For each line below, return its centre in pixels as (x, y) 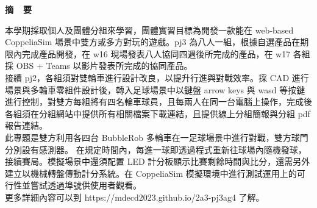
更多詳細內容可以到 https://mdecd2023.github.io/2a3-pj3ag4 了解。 (135, 197)
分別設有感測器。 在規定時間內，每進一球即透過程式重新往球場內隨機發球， (156, 149)
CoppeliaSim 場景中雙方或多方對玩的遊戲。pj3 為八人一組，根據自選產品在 (153, 42)
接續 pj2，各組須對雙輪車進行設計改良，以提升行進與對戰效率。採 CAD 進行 (157, 77)
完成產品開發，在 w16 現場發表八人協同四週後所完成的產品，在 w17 (156, 53)
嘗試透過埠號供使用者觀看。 (86, 185)
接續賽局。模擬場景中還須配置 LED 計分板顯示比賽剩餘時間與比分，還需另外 (158, 161)
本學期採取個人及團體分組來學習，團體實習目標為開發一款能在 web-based (149, 30)
